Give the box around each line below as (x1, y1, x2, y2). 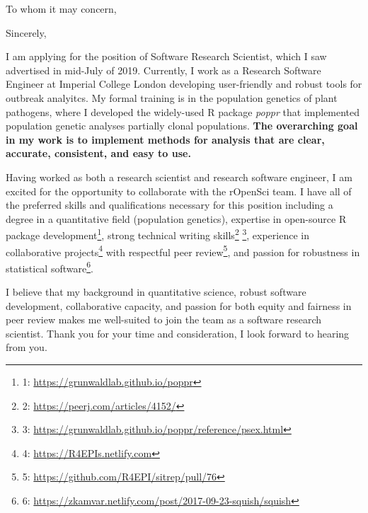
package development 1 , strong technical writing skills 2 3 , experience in (6, 226, 309, 242)
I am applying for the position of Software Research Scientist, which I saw (6, 49, 327, 64)
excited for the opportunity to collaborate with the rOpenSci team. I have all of (6, 183, 352, 198)
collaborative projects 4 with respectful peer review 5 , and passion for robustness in (6, 242, 360, 259)
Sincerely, (6, 25, 47, 40)
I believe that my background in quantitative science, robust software (6, 284, 306, 299)
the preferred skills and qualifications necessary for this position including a (6, 197, 333, 212)
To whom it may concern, (6, 1, 117, 16)
